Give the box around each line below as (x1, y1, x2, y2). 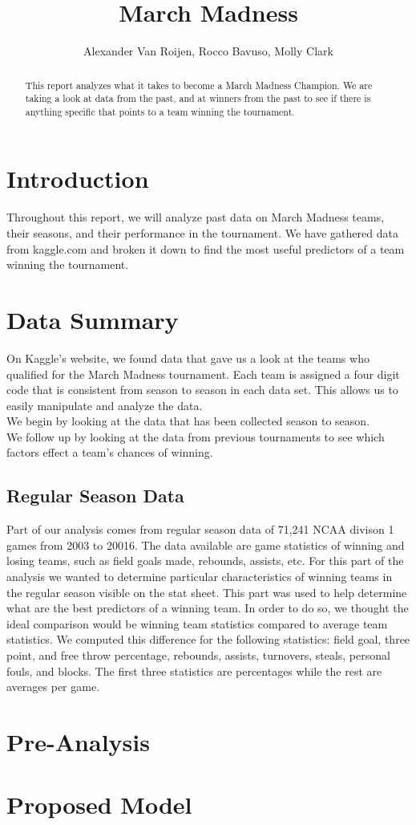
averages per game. (6, 678, 100, 695)
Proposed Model (6, 788, 192, 821)
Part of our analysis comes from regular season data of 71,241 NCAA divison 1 (6, 521, 394, 538)
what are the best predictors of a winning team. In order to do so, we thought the (6, 599, 409, 616)
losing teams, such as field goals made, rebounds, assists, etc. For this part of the (6, 552, 404, 569)
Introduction (6, 162, 149, 195)
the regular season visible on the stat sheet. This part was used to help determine (6, 583, 407, 600)
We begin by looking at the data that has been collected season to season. (6, 412, 370, 429)
